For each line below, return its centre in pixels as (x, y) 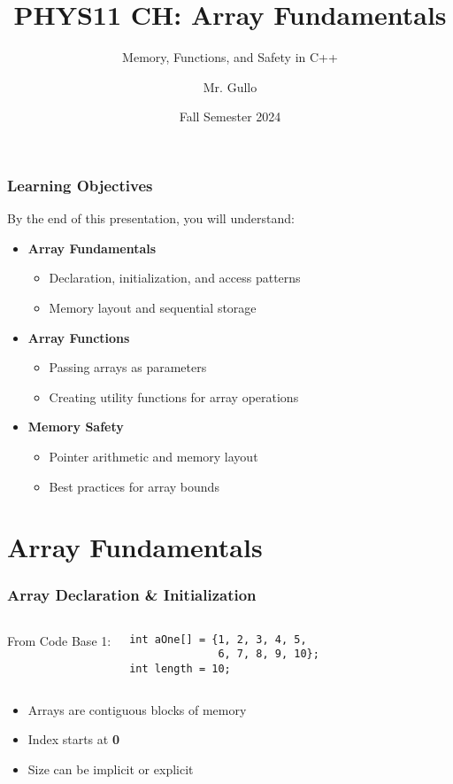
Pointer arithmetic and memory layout (154, 456)
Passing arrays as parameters (128, 367)
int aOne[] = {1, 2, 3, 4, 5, (218, 639)
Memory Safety (76, 427)
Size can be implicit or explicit (111, 768)
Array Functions (79, 337)
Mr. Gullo (230, 86)
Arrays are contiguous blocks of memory (137, 709)
